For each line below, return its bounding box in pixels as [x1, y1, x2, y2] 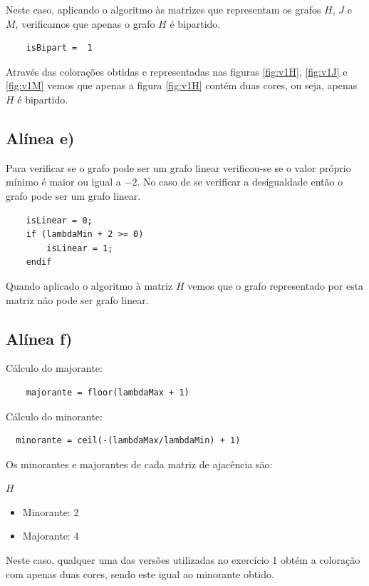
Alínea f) [6, 327, 73, 349]
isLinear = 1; [46, 243, 113, 253]
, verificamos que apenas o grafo [15, 16, 155, 31]
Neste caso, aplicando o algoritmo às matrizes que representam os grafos [6, 2, 321, 16]
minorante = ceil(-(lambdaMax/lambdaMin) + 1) [16, 435, 241, 446]
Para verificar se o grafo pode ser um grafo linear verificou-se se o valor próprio [6, 160, 351, 175]
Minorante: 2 [22, 504, 79, 519]
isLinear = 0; [26, 215, 93, 226]
